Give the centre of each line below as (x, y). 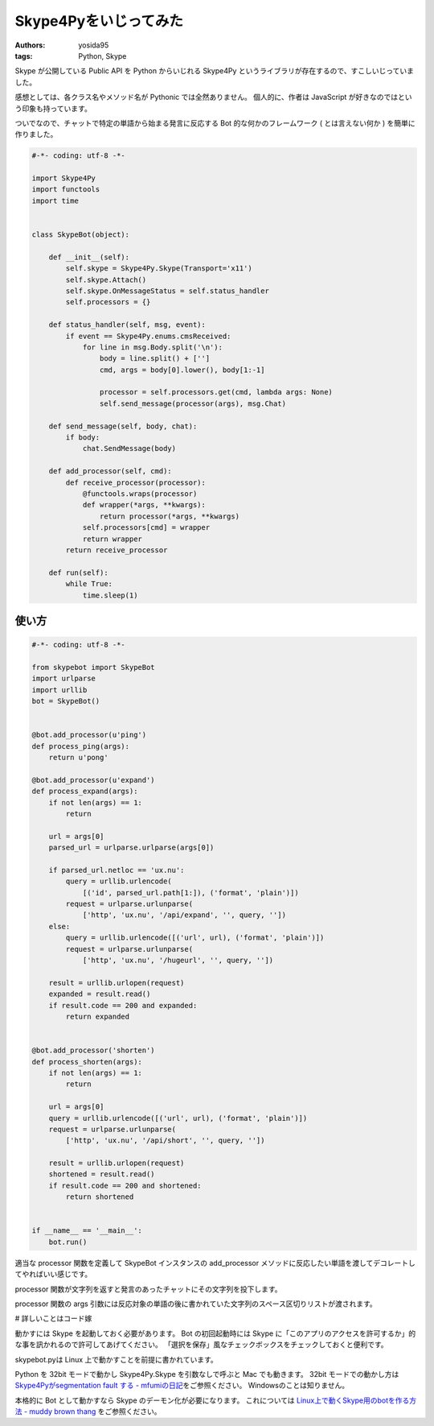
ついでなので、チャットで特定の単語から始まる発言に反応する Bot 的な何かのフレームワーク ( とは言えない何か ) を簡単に (215, 123)
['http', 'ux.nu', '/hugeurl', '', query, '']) (178, 961)
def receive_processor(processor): (136, 482)
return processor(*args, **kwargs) (170, 516)
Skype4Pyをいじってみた (99, 21)
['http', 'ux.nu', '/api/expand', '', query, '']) (184, 915)
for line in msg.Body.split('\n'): (152, 347)
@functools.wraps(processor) (140, 494)
